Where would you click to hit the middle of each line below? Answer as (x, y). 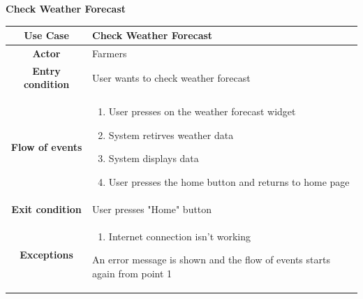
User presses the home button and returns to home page (229, 182)
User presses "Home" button (152, 209)
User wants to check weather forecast (171, 77)
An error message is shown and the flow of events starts (211, 260)
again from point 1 (132, 273)
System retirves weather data (171, 134)
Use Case (46, 35)
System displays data (154, 158)
